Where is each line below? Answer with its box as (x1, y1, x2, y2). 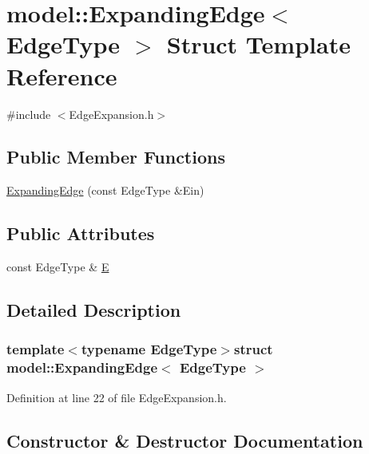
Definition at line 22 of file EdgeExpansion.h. (6, 389, 227, 405)
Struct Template (166, 28, 351, 61)
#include (6, 105, 51, 122)
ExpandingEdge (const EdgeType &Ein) (6, 182, 204, 199)
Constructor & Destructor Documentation (6, 428, 363, 452)
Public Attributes (6, 221, 155, 246)
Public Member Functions (6, 144, 225, 169)
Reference (6, 59, 117, 92)
